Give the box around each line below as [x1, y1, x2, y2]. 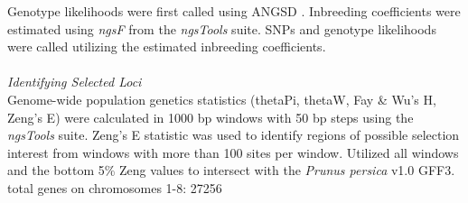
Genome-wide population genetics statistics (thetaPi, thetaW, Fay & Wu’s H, [7, 89, 436, 108]
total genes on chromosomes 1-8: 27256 [7, 178, 222, 197]
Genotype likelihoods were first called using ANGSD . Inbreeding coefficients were [7, 2, 461, 20]
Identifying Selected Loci [7, 72, 142, 91]
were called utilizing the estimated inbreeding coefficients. [7, 37, 326, 56]
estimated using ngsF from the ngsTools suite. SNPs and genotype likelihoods [7, 19, 436, 38]
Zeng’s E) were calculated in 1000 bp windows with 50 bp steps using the [7, 107, 414, 126]
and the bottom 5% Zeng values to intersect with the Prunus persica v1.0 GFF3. [7, 161, 455, 180]
